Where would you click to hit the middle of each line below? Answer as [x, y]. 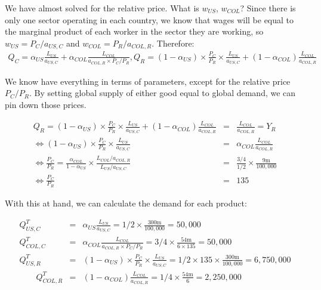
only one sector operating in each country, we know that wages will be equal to [149, 19]
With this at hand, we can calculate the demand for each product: [126, 203]
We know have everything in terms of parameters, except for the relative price [148, 81]
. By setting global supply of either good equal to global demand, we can [163, 93]
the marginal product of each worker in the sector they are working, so [134, 31]
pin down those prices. [46, 104]
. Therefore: [173, 43]
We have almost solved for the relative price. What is [102, 8]
